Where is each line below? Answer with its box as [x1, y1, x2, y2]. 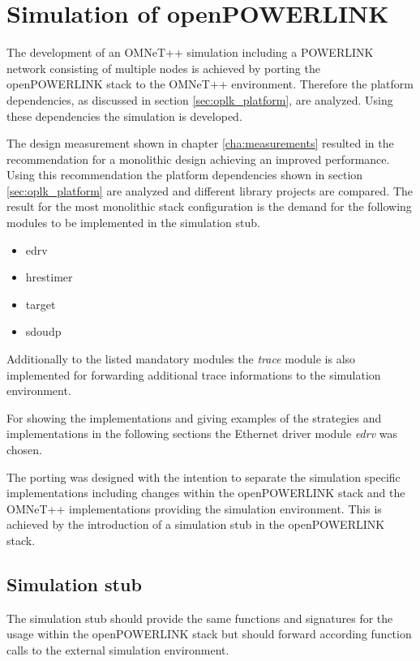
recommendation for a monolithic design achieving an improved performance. [6, 150, 390, 167]
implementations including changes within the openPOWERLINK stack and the [6, 484, 405, 501]
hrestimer [25, 268, 73, 285]
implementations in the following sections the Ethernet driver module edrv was [6, 425, 398, 442]
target [25, 295, 56, 312]
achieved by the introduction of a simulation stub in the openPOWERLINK [6, 516, 385, 533]
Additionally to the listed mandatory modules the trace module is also [6, 350, 356, 367]
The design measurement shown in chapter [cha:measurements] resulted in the [6, 135, 394, 152]
